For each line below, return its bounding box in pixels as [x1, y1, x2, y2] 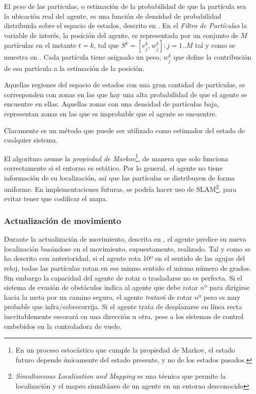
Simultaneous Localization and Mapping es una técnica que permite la [15, 371, 226, 381]
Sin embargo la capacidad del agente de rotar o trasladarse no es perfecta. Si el [4, 272, 243, 283]
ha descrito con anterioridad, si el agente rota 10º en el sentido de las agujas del [4, 253, 245, 263]
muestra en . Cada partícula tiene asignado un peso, [4, 52, 161, 62]
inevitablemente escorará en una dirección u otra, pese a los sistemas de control [4, 311, 244, 321]
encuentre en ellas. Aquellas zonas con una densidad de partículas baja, [4, 99, 219, 109]
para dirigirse [209, 282, 250, 292]
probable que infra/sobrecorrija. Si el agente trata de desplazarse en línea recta [4, 301, 242, 312]
